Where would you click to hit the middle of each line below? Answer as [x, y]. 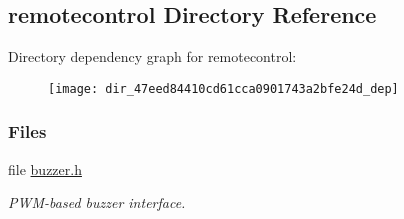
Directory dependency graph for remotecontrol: [152, 56]
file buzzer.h [45, 168]
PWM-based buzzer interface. [97, 202]
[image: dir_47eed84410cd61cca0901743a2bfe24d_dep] [223, 88]
